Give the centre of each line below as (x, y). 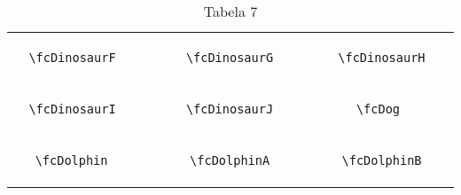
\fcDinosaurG (230, 58)
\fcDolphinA (230, 160)
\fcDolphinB (382, 160)
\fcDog (378, 109)
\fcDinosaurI (72, 109)
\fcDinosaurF (72, 58)
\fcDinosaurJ (230, 109)
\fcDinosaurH (382, 58)
